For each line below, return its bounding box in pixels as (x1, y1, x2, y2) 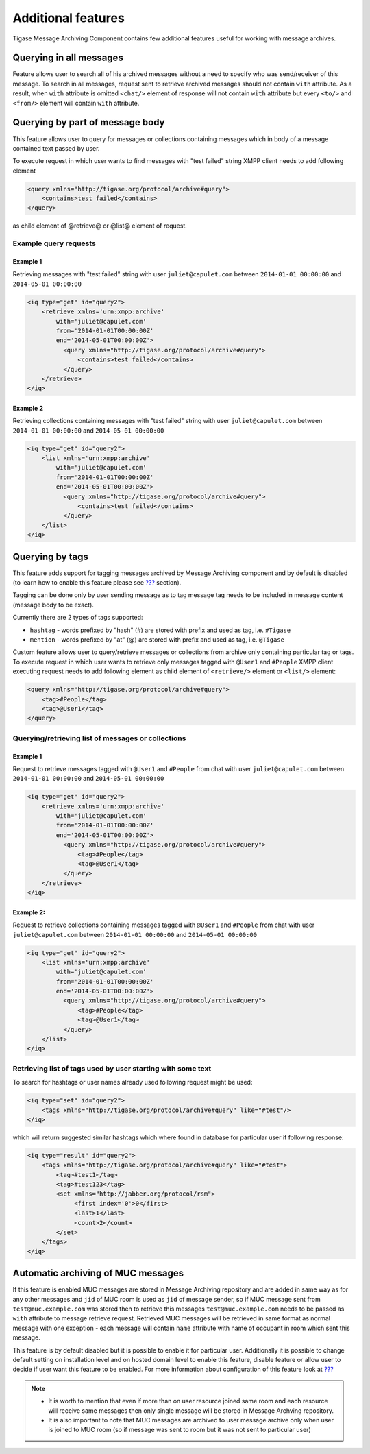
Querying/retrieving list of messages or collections (12, 734, 186, 743)
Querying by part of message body (12, 117, 165, 128)
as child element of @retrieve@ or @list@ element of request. (12, 221, 188, 230)
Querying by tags (12, 550, 88, 562)
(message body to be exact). (12, 601, 94, 609)
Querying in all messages (12, 52, 123, 64)
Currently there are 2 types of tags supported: (12, 614, 143, 622)
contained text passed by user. (12, 144, 100, 152)
